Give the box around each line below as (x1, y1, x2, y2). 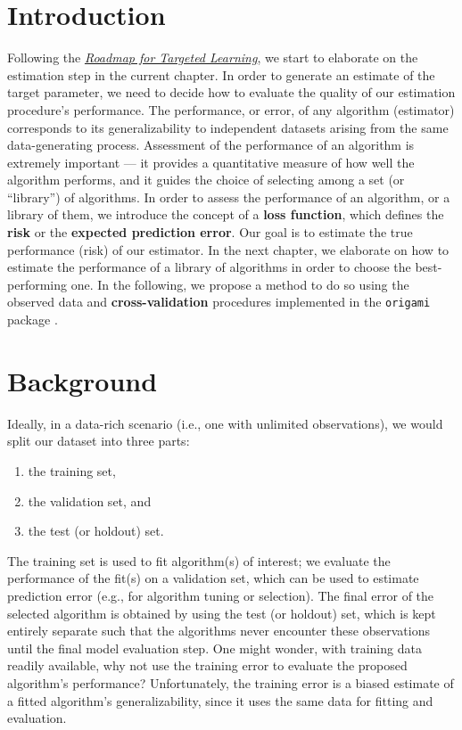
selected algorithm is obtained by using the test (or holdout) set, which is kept (7, 603, 436, 622)
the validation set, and (28, 491, 152, 510)
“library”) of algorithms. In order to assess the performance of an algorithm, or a (7, 187, 450, 206)
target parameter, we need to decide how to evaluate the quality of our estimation (7, 83, 456, 102)
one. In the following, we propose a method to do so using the (70, 275, 409, 293)
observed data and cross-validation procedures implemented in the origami (7, 292, 431, 311)
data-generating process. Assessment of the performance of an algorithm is (7, 135, 415, 154)
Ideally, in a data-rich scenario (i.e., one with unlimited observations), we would (7, 414, 443, 432)
